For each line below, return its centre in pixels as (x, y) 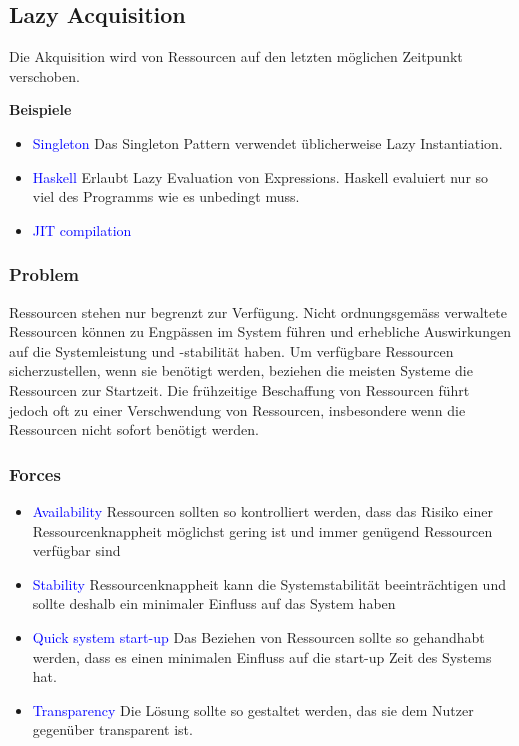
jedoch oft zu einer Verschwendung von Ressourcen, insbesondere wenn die (237, 409)
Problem (44, 274)
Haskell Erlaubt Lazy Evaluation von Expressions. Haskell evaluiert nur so (260, 176)
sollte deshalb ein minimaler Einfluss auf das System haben (214, 603)
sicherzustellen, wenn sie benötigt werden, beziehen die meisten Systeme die (241, 370)
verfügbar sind (76, 550)
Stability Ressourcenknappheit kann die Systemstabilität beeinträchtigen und (269, 583)
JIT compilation (82, 229)
